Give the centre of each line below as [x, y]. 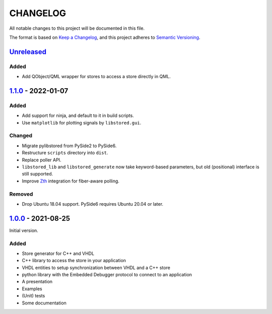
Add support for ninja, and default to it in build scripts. [78, 115]
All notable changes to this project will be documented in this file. [77, 28]
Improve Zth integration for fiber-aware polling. [71, 181]
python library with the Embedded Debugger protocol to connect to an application [107, 275]
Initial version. [24, 230]
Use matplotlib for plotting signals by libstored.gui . [82, 122]
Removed [21, 194]
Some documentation [44, 303]
